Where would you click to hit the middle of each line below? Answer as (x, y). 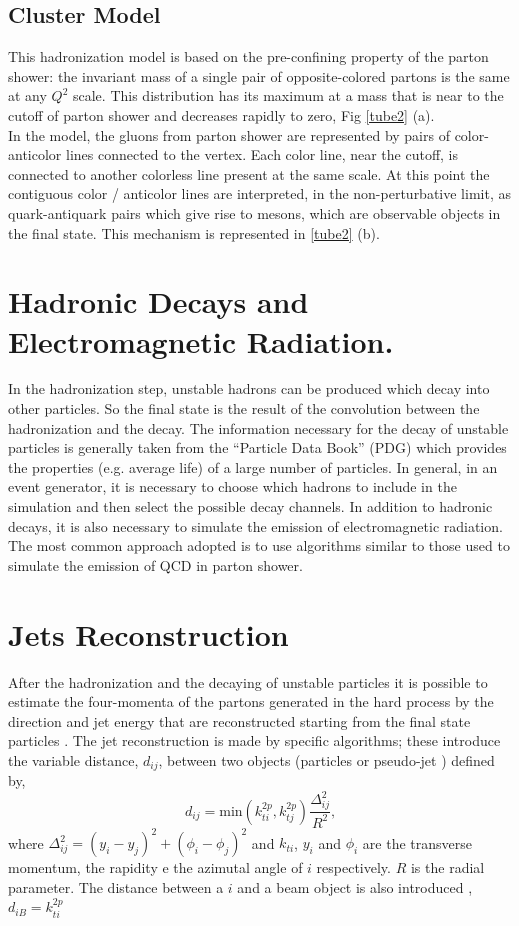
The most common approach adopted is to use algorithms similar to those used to (259, 545)
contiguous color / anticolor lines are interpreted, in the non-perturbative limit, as (259, 193)
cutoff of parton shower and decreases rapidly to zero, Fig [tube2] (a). (221, 114)
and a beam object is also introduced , (355, 886)
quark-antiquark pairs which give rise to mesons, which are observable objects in (254, 212)
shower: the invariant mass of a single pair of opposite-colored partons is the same (259, 75)
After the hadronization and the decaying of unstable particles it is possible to (248, 681)
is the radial (447, 867)
